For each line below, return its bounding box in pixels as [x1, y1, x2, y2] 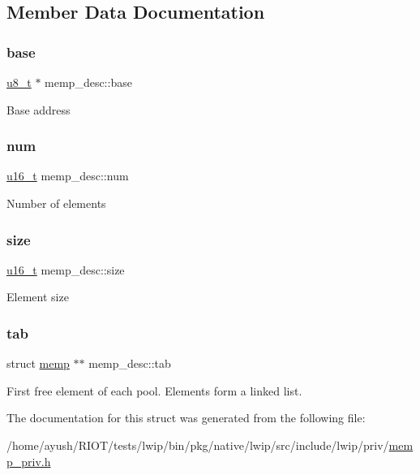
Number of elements [6, 195, 106, 211]
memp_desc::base [45, 74, 132, 90]
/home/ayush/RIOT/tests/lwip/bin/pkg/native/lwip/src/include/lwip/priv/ [6, 437, 389, 453]
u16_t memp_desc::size [6, 261, 125, 278]
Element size [6, 288, 69, 305]
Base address [6, 101, 71, 118]
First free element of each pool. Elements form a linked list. [6, 382, 302, 399]
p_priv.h [6, 452, 51, 469]
